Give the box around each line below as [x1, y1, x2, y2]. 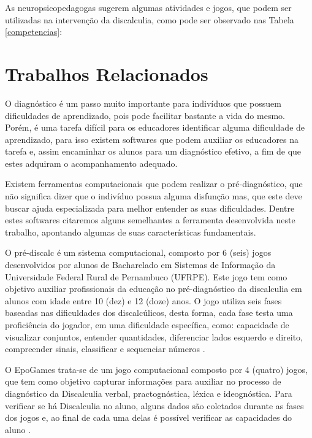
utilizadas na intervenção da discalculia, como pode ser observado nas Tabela [5, 13, 294, 26]
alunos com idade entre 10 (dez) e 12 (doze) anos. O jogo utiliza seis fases [5, 294, 282, 307]
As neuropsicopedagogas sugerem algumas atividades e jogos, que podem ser [5, 1, 292, 13]
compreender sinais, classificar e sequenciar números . [5, 342, 205, 355]
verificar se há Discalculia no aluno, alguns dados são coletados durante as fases [5, 399, 304, 412]
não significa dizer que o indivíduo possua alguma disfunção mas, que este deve [5, 190, 302, 202]
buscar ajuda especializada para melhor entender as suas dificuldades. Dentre [5, 201, 295, 214]
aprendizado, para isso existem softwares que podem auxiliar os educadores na [5, 133, 299, 145]
